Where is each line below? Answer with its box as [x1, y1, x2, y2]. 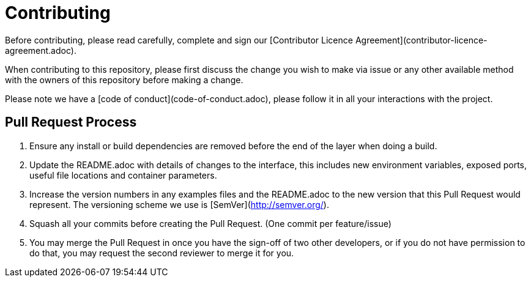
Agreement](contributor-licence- [355, 34, 488, 45]
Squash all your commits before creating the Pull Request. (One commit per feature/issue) [29, 218, 392, 229]
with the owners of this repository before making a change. [5, 74, 243, 85]
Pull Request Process [5, 114, 137, 130]
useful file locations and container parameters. [29, 169, 217, 180]
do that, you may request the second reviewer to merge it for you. [29, 247, 294, 258]
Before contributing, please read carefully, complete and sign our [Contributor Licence [5, 34, 353, 45]
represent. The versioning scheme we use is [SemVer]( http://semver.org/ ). [29, 199, 329, 210]
